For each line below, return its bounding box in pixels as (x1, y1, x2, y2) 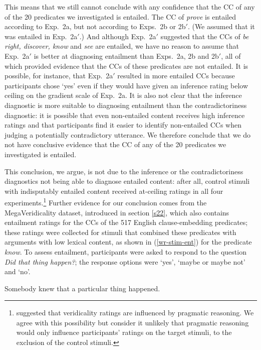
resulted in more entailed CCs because (117, 70, 235, 81)
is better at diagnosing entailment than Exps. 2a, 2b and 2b (34, 50, 219, 61)
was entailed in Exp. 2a (5, 31, 78, 41)
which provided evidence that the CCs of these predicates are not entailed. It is (5, 60, 248, 71)
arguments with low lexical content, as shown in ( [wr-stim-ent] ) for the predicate (5, 237, 252, 247)
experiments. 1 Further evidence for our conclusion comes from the (5, 196, 207, 207)
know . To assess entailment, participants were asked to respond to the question (5, 246, 246, 257)
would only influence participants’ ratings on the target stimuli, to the (16, 327, 232, 337)
